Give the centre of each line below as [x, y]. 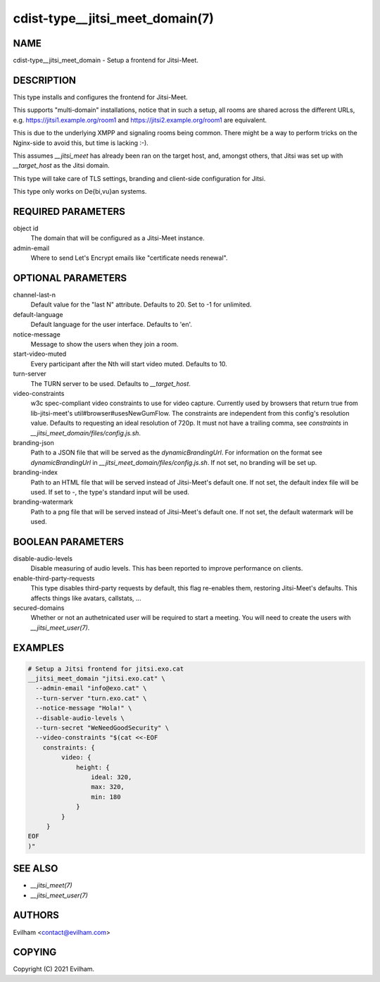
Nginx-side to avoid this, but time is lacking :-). [81, 143]
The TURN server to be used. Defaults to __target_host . [111, 383]
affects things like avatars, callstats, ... [86, 598]
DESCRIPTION [45, 80]
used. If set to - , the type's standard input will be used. [110, 492]
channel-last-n [34, 295]
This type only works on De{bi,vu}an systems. [80, 192]
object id [26, 228]
